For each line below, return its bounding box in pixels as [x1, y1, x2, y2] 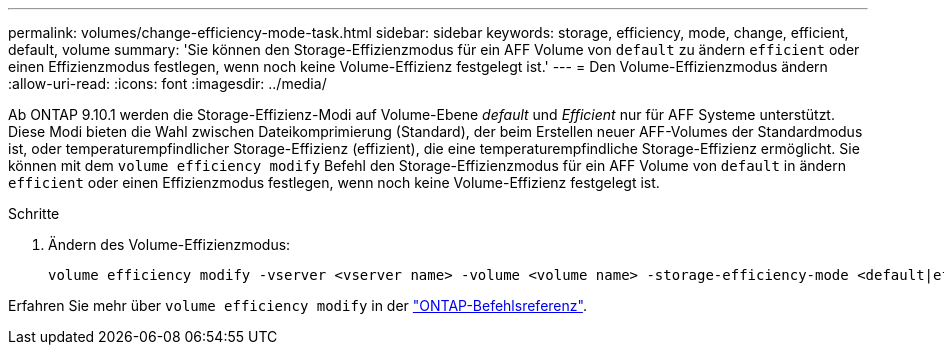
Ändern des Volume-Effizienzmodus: [48, 236, 291, 253]
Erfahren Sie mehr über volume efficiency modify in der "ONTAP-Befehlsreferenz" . [8, 297, 587, 314]
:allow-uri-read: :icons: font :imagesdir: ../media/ [8, 75, 327, 92]
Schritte [8, 205, 60, 222]
